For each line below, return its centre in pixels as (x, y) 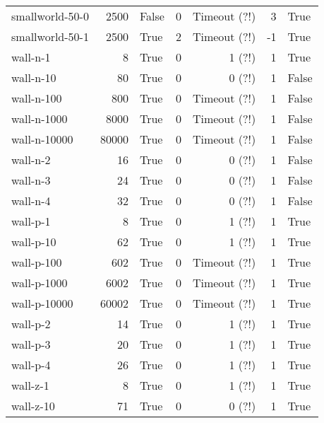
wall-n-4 (31, 201)
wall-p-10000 (42, 303)
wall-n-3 (31, 180)
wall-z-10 (33, 406)
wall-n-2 (31, 160)
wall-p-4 (31, 365)
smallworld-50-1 (50, 36)
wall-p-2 (31, 324)
